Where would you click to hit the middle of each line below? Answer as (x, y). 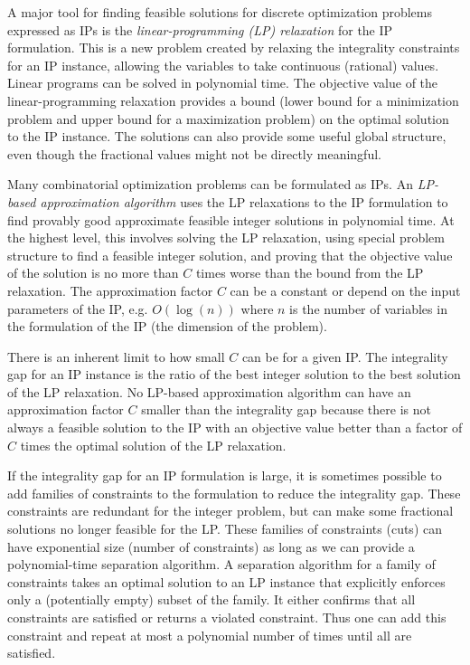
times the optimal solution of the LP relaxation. (153, 445)
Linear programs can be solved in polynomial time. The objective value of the (223, 83)
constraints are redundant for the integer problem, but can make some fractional (230, 511)
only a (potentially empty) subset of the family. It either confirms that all (211, 599)
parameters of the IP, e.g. (78, 308)
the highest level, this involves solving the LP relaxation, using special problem (226, 237)
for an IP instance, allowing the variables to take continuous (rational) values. (223, 65)
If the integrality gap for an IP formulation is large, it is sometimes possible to (225, 475)
